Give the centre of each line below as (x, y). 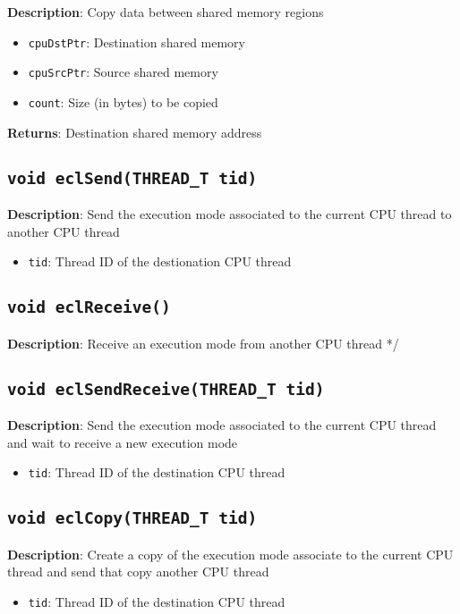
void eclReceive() (89, 307)
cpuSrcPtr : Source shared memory (123, 72)
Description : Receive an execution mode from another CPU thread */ (203, 343)
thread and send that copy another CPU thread (138, 572)
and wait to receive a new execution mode (123, 442)
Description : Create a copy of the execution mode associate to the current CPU (230, 554)
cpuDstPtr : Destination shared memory (136, 42)
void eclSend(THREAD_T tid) (132, 178)
